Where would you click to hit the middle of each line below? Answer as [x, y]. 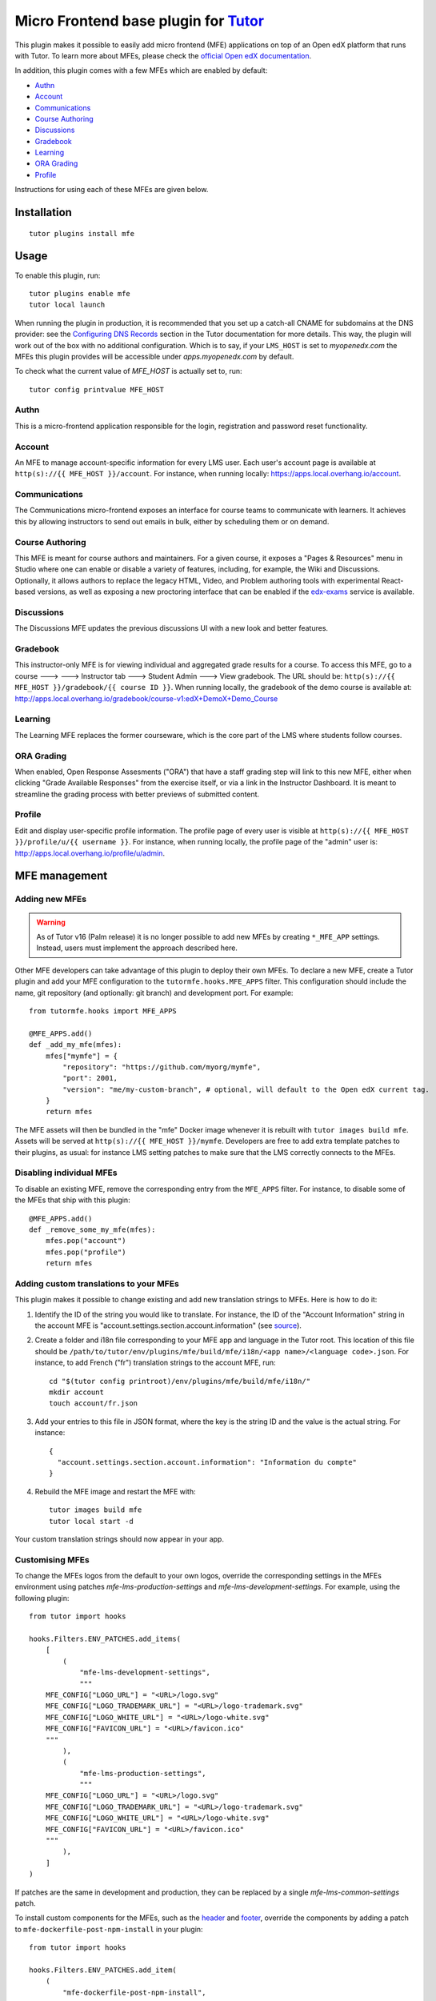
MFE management [61, 876]
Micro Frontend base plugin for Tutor [139, 21]
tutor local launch [67, 305]
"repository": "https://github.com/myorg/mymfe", [162, 1067]
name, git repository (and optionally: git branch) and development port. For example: [154, 992]
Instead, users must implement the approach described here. [137, 948]
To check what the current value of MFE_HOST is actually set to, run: [128, 371]
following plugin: [42, 1598]
